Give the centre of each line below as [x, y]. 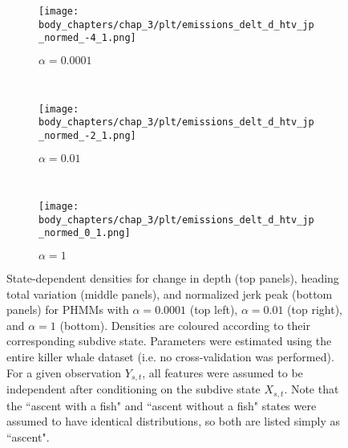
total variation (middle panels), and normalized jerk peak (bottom [170, 293]
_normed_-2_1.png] [87, 135]
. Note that [312, 389]
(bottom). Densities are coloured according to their [185, 325]
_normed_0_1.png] [85, 233]
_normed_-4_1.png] [87, 38]
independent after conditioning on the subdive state [134, 389]
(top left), [214, 310]
